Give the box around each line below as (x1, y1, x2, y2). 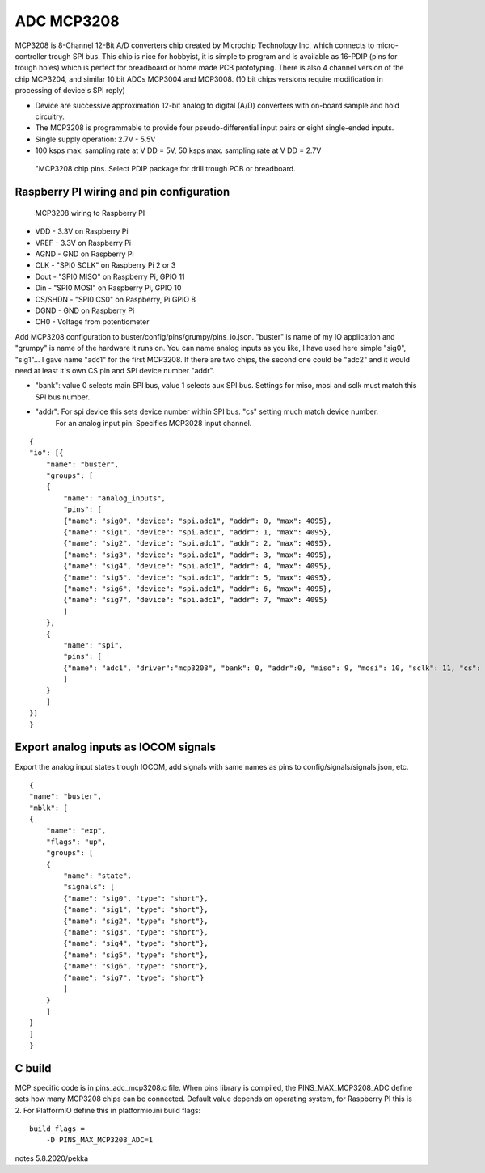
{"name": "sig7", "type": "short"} (63, 973, 205, 982)
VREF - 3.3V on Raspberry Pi (35, 238, 132, 247)
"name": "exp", (45, 825, 107, 835)
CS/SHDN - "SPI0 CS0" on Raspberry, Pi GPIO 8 (35, 294, 196, 304)
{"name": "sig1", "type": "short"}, (63, 905, 209, 914)
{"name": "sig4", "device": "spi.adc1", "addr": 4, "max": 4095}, (63, 562, 332, 571)
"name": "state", (63, 871, 133, 880)
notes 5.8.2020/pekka (15, 1153, 89, 1163)
